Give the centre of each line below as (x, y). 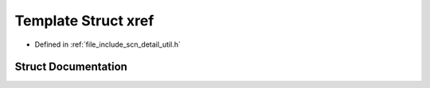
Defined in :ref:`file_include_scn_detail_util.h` (107, 44)
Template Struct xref (84, 21)
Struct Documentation (71, 67)
